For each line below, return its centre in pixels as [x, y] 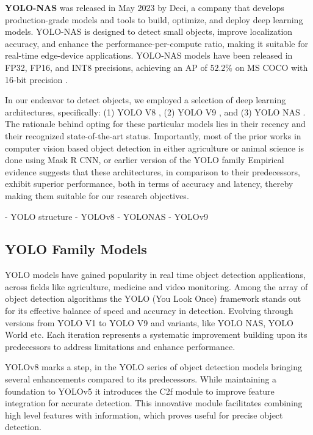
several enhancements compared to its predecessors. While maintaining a [141, 379]
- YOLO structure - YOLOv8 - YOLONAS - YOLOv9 [107, 216]
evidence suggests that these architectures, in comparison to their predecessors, [153, 171]
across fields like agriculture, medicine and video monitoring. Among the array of [156, 286]
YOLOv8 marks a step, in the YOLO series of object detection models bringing [153, 367]
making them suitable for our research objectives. [97, 195]
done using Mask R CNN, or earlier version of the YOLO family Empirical [145, 160]
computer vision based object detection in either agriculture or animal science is [155, 148]
